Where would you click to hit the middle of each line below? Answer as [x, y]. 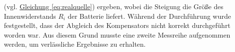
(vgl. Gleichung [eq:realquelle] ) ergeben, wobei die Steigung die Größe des [114, 6]
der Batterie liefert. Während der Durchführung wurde [149, 16]
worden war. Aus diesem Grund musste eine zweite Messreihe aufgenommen [117, 34]
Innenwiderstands [30, 16]
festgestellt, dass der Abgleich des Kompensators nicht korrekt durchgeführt [117, 25]
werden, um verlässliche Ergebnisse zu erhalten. [75, 44]
